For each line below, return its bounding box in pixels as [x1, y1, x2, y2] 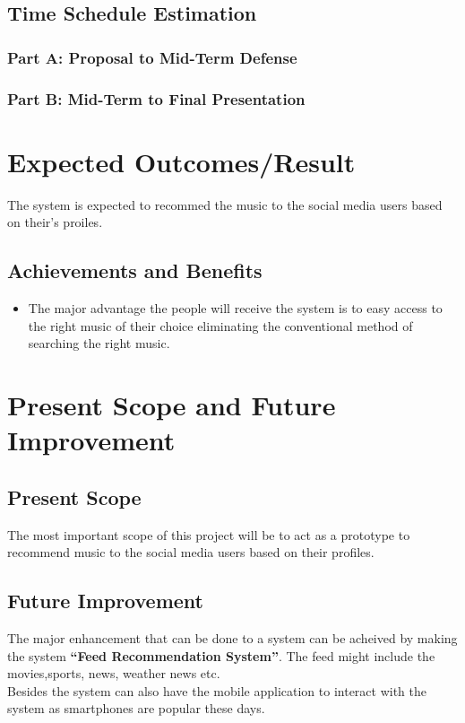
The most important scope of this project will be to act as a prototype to [7, 525, 410, 544]
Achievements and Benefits [7, 257, 263, 284]
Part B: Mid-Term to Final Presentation [7, 87, 306, 109]
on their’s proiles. [7, 213, 103, 231]
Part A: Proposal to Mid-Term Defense [7, 46, 297, 68]
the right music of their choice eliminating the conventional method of [28, 316, 413, 335]
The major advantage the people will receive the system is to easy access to [28, 298, 443, 317]
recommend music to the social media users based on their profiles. [7, 543, 375, 562]
